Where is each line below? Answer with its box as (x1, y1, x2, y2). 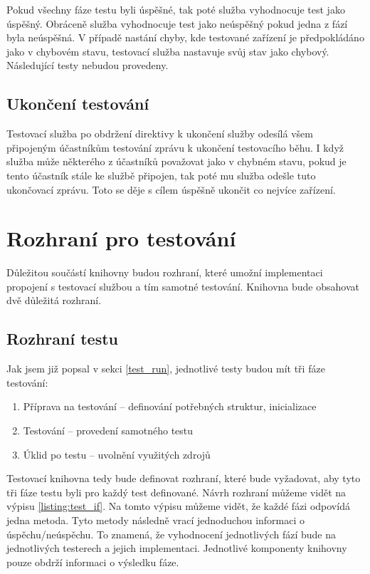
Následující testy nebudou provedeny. (6, 58, 169, 73)
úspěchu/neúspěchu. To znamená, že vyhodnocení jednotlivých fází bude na (6, 526, 336, 541)
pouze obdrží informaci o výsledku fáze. (6, 554, 179, 569)
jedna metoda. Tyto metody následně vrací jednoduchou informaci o (6, 513, 305, 527)
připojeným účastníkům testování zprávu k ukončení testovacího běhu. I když (6, 140, 344, 155)
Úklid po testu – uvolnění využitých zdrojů (23, 447, 211, 461)
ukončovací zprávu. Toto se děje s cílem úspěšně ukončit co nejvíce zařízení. (6, 182, 336, 197)
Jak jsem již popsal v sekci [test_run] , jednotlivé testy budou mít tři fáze (6, 361, 325, 376)
